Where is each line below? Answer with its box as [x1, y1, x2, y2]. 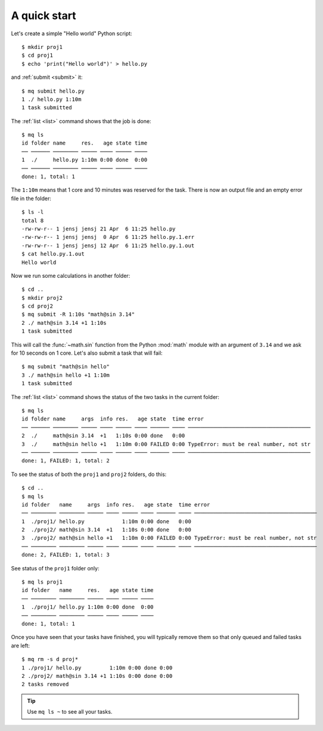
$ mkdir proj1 [21, 44, 63, 50]
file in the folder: [11, 195, 52, 202]
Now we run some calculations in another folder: [11, 272, 131, 279]
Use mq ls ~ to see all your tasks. [27, 708, 113, 715]
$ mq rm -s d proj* [21, 656, 79, 663]
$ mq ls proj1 [21, 579, 63, 585]
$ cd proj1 [21, 52, 54, 59]
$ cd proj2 [21, 303, 54, 310]
